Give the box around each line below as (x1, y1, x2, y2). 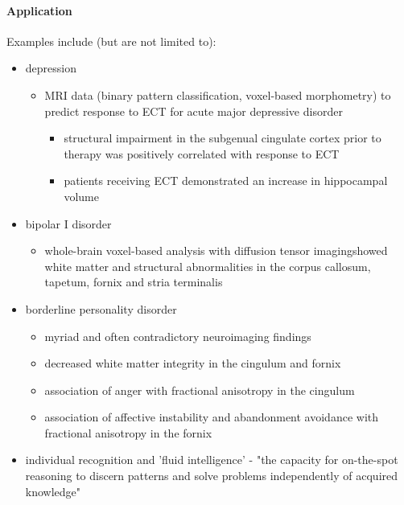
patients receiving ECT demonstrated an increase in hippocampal (64, 172, 388, 189)
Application (6, 2, 72, 18)
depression (25, 60, 76, 76)
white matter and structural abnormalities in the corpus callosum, (44, 257, 371, 274)
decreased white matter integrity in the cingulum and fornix (44, 355, 341, 372)
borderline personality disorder (25, 300, 177, 317)
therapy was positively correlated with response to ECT (64, 145, 340, 162)
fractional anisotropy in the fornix (44, 424, 212, 441)
